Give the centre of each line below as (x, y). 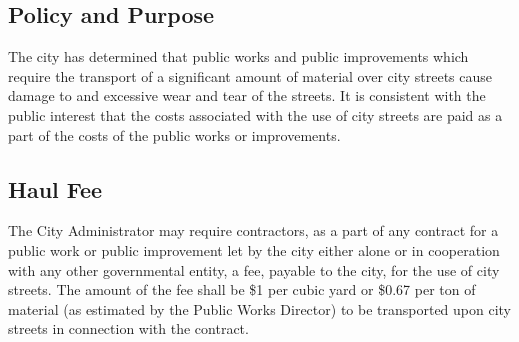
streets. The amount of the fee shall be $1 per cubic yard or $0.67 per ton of (242, 289)
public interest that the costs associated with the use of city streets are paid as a (255, 114)
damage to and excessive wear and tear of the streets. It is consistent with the (247, 95)
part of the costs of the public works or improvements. (174, 134)
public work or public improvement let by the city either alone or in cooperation (254, 249)
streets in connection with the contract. (128, 328)
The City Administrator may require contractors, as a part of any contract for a (253, 230)
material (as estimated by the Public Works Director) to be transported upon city (260, 308)
